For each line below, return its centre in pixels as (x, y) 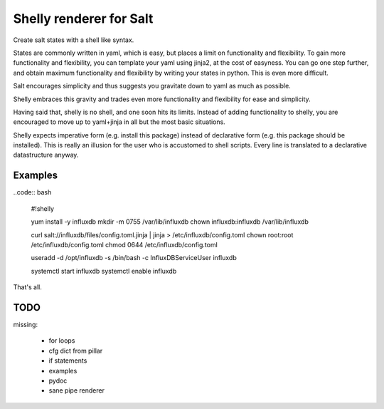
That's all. (27, 287)
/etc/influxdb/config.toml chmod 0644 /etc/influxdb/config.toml (124, 244)
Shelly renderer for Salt (83, 19)
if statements (68, 361)
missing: (26, 325)
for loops (62, 341)
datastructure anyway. (46, 155)
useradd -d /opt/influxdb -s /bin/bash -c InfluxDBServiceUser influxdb (134, 258)
